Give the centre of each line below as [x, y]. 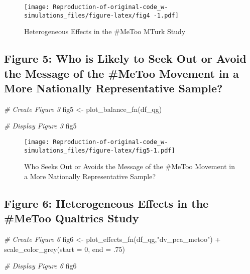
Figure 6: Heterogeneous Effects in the [106, 203]
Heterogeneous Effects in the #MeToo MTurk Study [105, 31]
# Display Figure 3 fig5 [40, 126]
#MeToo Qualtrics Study [72, 218]
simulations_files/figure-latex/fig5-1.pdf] [100, 150]
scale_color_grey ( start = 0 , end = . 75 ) [65, 249]
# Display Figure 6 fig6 [40, 266]
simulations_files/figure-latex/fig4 [87, 15]
